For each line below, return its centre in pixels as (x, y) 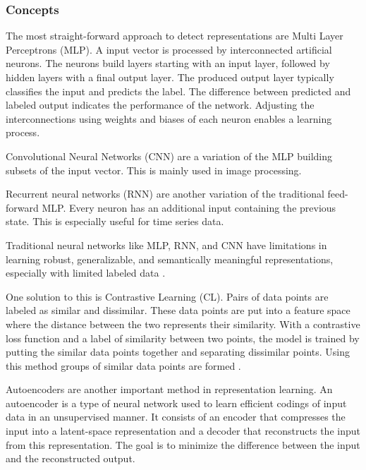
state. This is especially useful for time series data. (115, 221)
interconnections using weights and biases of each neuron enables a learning (169, 118)
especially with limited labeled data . (86, 273)
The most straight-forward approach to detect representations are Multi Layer (175, 36)
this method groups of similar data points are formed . (123, 365)
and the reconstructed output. (71, 458)
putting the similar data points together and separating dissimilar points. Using (178, 352)
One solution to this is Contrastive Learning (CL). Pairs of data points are (167, 296)
